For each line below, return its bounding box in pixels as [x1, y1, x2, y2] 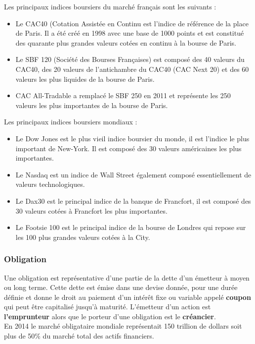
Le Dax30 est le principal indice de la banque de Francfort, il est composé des [15, 195, 251, 206]
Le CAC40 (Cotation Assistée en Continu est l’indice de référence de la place [15, 18, 249, 28]
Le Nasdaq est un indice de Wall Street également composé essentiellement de [15, 169, 252, 179]
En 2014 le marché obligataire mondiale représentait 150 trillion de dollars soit [4, 321, 242, 331]
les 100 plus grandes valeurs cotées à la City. [15, 231, 150, 242]
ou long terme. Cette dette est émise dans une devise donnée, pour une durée [4, 282, 238, 292]
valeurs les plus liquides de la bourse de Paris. [15, 73, 155, 84]
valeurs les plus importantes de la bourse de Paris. [15, 100, 168, 110]
